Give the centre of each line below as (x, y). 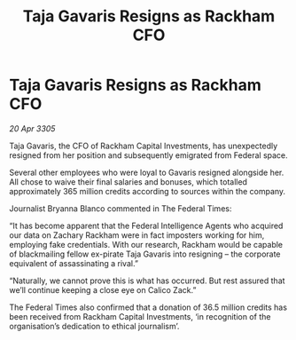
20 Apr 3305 (32, 128)
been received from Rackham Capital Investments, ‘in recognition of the (140, 316)
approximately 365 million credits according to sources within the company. (148, 191)
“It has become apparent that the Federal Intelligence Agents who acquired (146, 225)
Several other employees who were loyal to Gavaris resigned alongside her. (147, 172)
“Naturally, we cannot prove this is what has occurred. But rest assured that (147, 281)
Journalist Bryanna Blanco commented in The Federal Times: (121, 208)
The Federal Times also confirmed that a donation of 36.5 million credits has (148, 307)
